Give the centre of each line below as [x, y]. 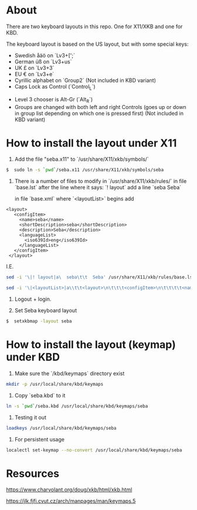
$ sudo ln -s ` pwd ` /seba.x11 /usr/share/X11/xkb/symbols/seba [85, 170]
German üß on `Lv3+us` [43, 62]
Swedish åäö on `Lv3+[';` [45, 55]
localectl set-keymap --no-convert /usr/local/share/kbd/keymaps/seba [94, 450]
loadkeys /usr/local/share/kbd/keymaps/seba [61, 428]
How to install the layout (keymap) [91, 345]
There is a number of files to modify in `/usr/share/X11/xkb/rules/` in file [101, 181]
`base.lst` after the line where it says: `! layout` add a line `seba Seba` [98, 188]
